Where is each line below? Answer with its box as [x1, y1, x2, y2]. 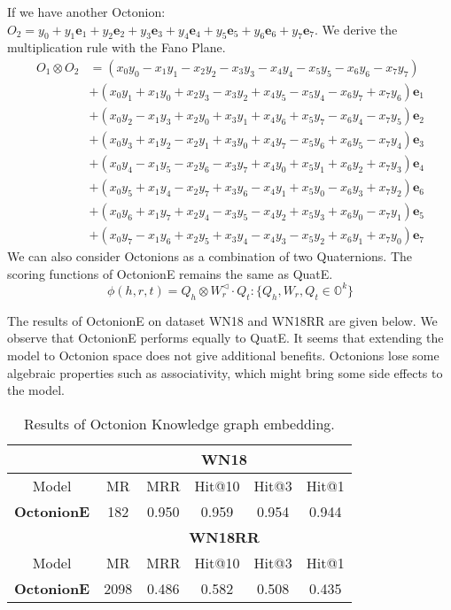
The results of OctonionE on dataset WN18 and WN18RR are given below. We [7, 311, 438, 329]
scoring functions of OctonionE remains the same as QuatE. [7, 264, 333, 282]
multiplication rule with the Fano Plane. [7, 38, 226, 57]
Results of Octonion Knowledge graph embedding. [24, 413, 335, 434]
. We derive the [314, 19, 398, 38]
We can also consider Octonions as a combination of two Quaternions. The [7, 247, 413, 266]
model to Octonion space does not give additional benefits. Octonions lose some [7, 345, 439, 364]
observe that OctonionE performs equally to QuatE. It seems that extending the [7, 328, 444, 347]
